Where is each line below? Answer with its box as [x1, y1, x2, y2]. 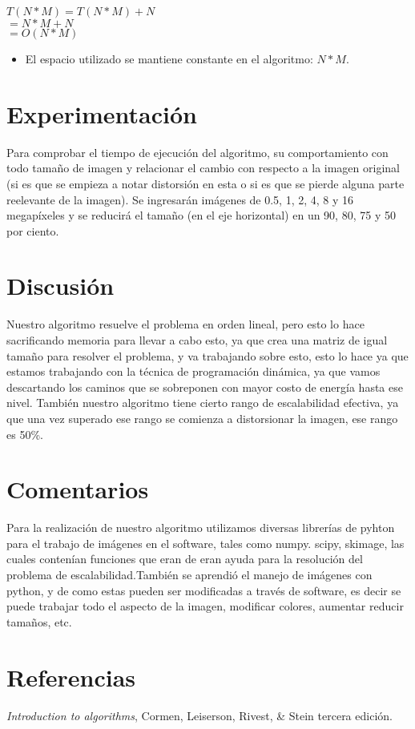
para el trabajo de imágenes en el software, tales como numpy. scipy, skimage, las [6, 534, 405, 551]
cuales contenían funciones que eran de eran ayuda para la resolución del [6, 550, 363, 567]
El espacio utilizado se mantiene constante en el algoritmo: [25, 50, 313, 66]
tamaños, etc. [6, 613, 72, 630]
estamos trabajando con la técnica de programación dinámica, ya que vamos [6, 363, 381, 380]
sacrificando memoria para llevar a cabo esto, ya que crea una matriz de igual [6, 332, 388, 348]
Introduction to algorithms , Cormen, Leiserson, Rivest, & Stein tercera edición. [6, 707, 393, 723]
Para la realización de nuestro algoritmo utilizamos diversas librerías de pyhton [6, 519, 395, 536]
